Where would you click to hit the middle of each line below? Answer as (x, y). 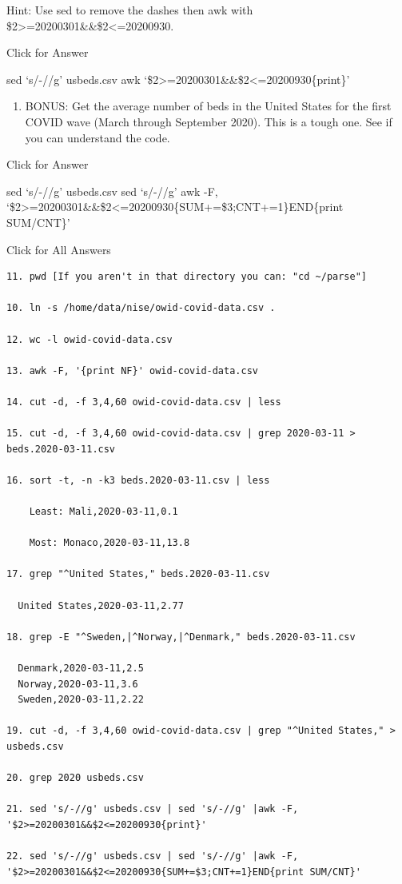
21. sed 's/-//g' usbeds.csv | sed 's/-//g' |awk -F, (153, 809)
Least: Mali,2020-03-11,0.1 (103, 512)
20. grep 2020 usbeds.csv (75, 778)
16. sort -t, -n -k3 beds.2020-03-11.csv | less (138, 480)
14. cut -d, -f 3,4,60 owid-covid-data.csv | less (144, 402)
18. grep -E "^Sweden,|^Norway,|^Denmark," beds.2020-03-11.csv (181, 637)
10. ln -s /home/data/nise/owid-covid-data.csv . (141, 308)
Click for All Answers (59, 249)
